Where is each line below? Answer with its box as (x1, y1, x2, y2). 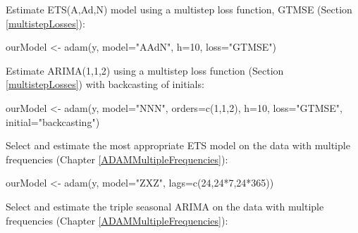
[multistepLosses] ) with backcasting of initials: (6, 77, 204, 92)
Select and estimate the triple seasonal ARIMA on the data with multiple (6, 199, 324, 213)
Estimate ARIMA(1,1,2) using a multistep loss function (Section (6, 63, 284, 77)
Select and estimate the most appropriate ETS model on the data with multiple (6, 138, 350, 153)
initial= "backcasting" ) (6, 114, 100, 129)
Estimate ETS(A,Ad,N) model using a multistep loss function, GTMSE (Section (6, 2, 352, 16)
